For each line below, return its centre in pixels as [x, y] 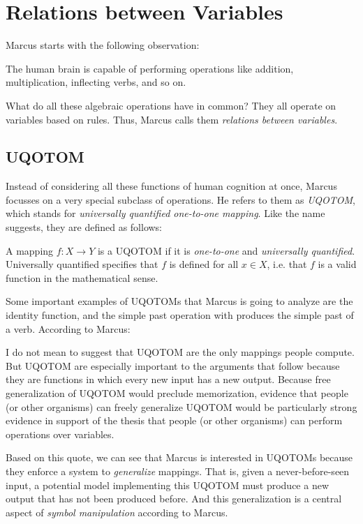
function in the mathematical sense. [82, 277]
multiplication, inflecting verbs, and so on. [96, 82]
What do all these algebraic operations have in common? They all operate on [171, 105]
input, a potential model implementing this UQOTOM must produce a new [167, 485]
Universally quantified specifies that [82, 264]
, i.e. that [287, 264]
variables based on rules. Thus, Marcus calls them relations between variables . [172, 119]
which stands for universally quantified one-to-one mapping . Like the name [165, 213]
